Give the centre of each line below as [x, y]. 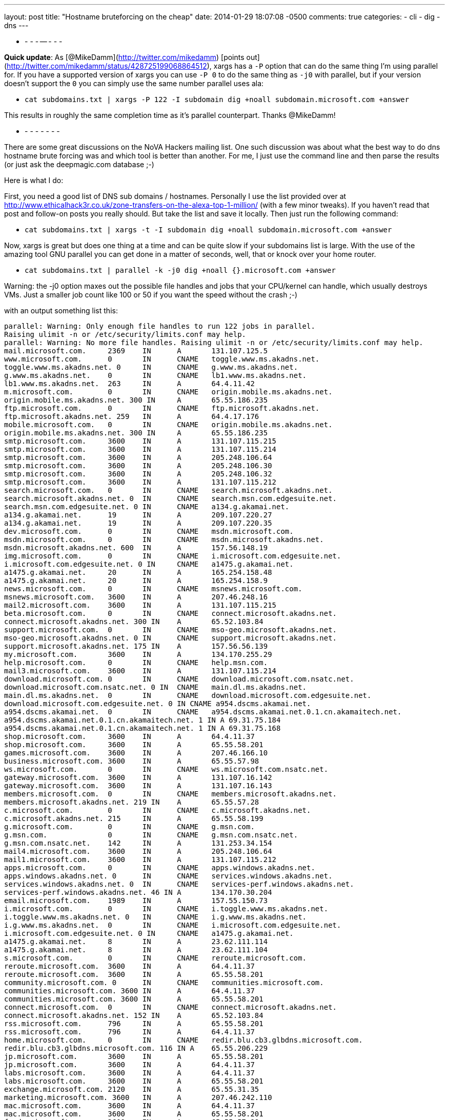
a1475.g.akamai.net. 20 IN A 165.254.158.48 [138, 572]
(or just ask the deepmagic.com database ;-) [79, 164]
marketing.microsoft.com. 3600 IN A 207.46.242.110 [138, 1097]
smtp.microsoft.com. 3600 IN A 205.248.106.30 [138, 466]
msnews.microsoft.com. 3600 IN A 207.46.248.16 [136, 597]
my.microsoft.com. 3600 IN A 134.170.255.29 [138, 654]
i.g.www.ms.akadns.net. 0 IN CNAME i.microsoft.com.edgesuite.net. [173, 925]
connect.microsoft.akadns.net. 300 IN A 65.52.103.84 [134, 622]
